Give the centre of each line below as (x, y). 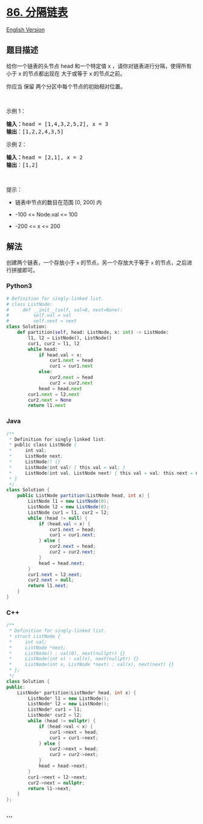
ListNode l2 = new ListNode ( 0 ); (69, 507)
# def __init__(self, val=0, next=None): (64, 310)
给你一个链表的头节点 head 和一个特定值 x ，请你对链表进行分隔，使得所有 (99, 66)
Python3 (19, 286)
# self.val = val (39, 316)
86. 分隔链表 (37, 12)
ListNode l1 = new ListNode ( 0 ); (69, 501)
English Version (26, 29)
